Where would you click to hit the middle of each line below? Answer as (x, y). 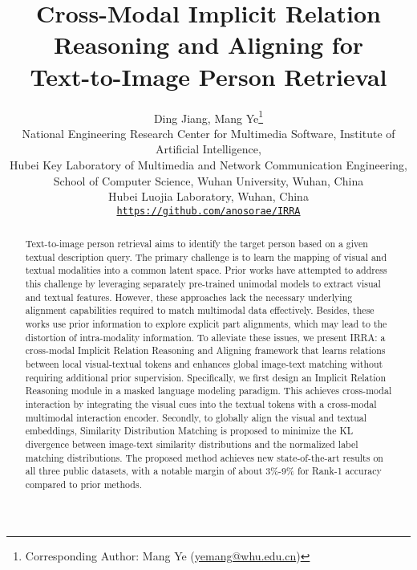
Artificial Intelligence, (208, 149)
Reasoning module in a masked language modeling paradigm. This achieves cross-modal (208, 391)
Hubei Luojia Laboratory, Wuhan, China (208, 196)
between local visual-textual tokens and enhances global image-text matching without (204, 364)
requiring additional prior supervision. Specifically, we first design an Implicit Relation (206, 377)
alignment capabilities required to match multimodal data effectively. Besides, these (200, 310)
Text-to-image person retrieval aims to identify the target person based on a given (196, 244)
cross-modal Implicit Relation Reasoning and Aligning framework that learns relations (205, 350)
